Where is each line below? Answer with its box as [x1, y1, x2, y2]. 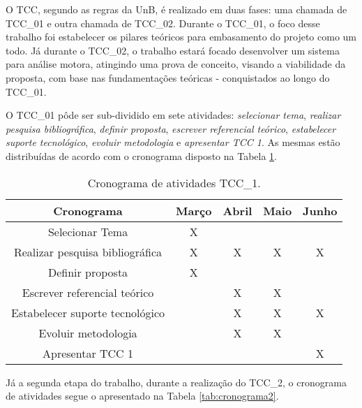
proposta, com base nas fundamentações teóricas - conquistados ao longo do [6, 70, 330, 85]
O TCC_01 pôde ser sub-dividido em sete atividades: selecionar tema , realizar [6, 108, 341, 122]
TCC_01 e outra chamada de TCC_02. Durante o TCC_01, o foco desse [6, 15, 320, 30]
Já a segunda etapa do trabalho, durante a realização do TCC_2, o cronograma [6, 374, 347, 389]
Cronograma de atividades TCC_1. [87, 174, 261, 191]
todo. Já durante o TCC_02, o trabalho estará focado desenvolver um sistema [6, 43, 340, 57]
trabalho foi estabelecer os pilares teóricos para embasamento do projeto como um [6, 29, 357, 44]
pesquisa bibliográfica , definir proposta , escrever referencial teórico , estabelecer [6, 121, 336, 136]
